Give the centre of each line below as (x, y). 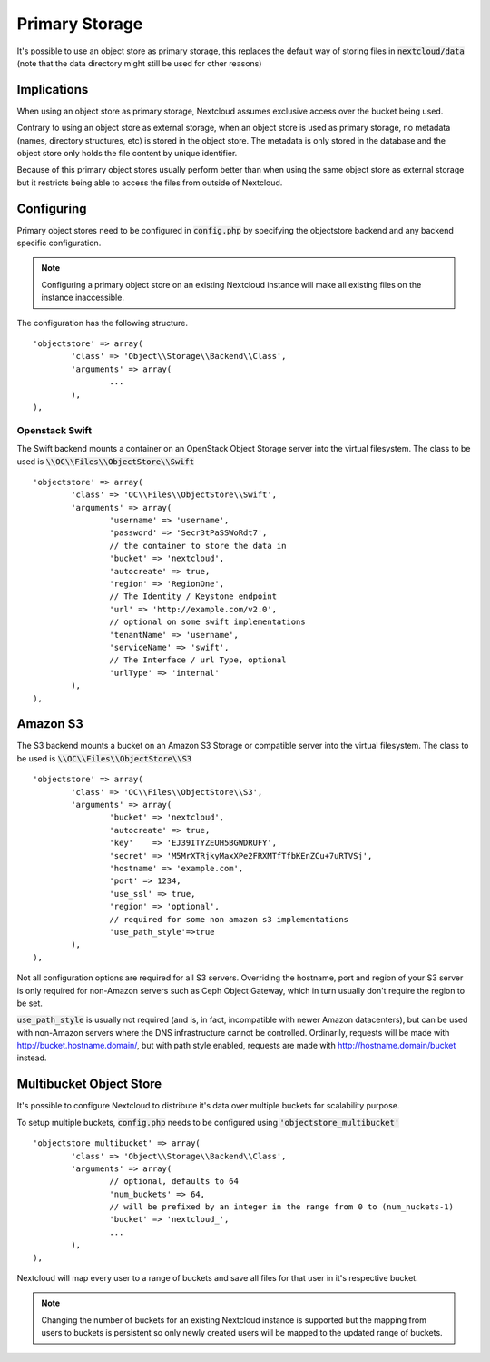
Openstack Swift (54, 430)
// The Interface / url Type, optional (198, 660)
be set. (29, 1003)
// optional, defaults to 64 (174, 1182)
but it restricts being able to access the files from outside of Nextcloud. (150, 183)
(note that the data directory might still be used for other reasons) (139, 63)
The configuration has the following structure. (102, 323)
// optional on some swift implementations (207, 622)
